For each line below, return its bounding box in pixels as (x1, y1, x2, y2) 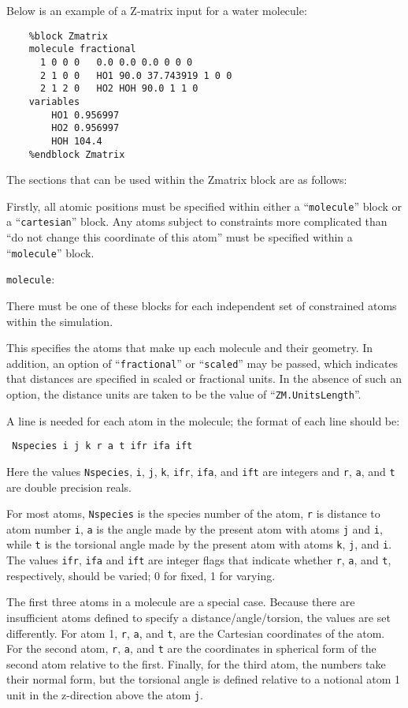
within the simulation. (6, 313, 113, 329)
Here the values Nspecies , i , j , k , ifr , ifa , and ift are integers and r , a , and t (6, 463, 395, 479)
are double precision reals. (6, 478, 132, 495)
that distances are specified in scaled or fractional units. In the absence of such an (6, 370, 402, 387)
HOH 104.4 (51, 135, 102, 147)
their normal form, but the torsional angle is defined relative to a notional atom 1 (6, 671, 401, 687)
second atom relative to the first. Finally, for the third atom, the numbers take (6, 655, 386, 672)
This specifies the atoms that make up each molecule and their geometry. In (6, 339, 373, 356)
